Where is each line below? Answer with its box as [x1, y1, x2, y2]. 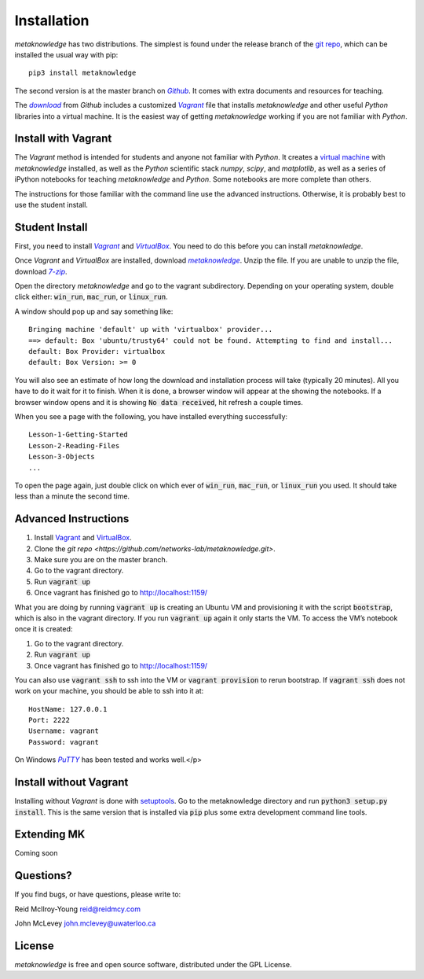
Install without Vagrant [14, 775, 129, 789]
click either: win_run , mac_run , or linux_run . [14, 292, 168, 302]
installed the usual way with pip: [14, 50, 119, 59]
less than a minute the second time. [14, 491, 130, 501]
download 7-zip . [14, 267, 68, 276]
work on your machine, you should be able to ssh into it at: [14, 686, 204, 696]
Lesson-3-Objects [28, 452, 95, 462]
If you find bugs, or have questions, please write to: [14, 889, 181, 900]
